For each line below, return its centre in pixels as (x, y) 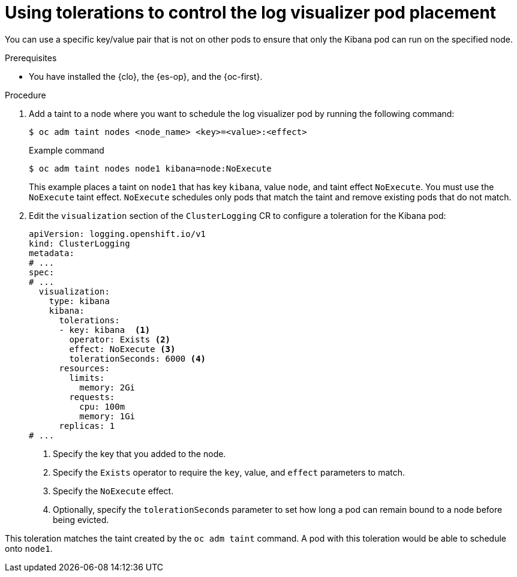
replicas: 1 (87, 426)
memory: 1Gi (107, 416)
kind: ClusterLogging (79, 243)
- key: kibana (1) (105, 330)
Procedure (25, 95)
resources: (84, 368)
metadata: (52, 253)
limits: (87, 378)
